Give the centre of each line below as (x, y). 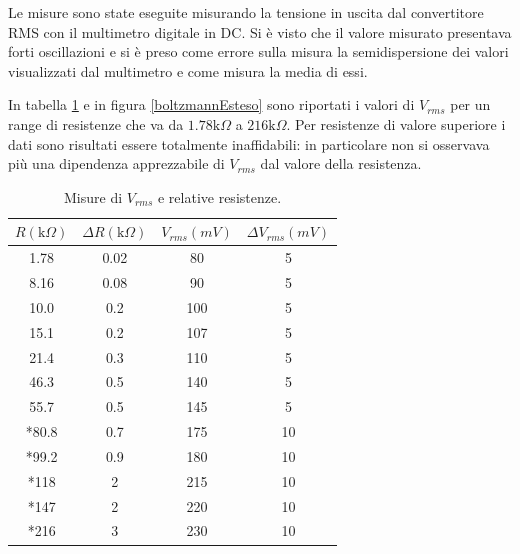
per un (470, 104)
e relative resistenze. (219, 196)
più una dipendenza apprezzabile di (116, 163)
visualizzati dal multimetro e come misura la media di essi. (188, 70)
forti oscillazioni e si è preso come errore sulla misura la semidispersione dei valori (258, 51)
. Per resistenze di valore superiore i (396, 123)
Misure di (93, 196)
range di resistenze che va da (96, 123)
